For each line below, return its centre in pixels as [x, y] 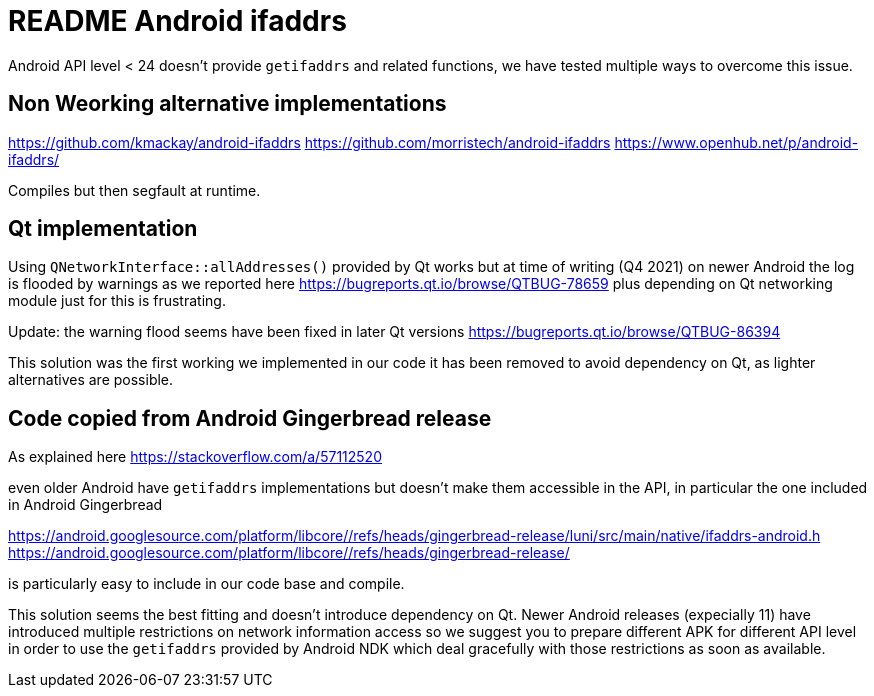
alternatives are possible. [91, 380]
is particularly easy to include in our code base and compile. [206, 584]
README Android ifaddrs [177, 21]
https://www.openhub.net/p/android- [736, 142]
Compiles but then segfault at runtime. [134, 190]
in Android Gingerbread [85, 505]
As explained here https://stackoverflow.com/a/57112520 [195, 457]
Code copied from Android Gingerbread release [250, 418]
